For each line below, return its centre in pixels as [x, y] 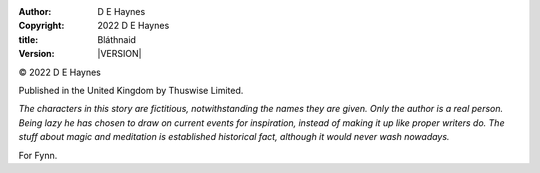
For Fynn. [38, 155]
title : [28, 39]
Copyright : [41, 26]
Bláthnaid [117, 39]
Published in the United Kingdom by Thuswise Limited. [131, 90]
